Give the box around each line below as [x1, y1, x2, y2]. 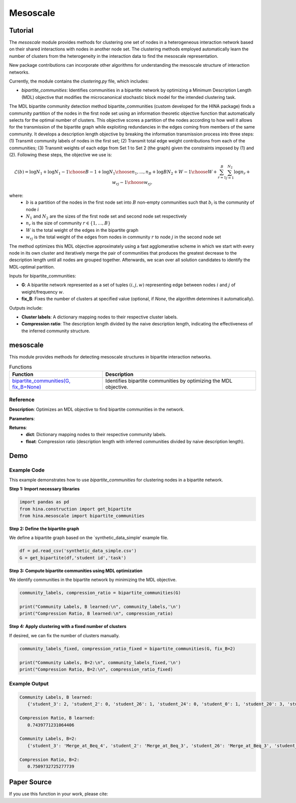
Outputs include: [9, 305, 43, 311]
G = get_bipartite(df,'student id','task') [19, 555, 127, 561]
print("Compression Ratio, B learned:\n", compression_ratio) [19, 611, 173, 617]
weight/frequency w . [21, 289, 64, 295]
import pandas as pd [19, 499, 69, 505]
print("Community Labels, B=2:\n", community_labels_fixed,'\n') [19, 660, 181, 665]
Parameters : [9, 415, 35, 421]
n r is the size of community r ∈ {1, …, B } [26, 220, 111, 227]
